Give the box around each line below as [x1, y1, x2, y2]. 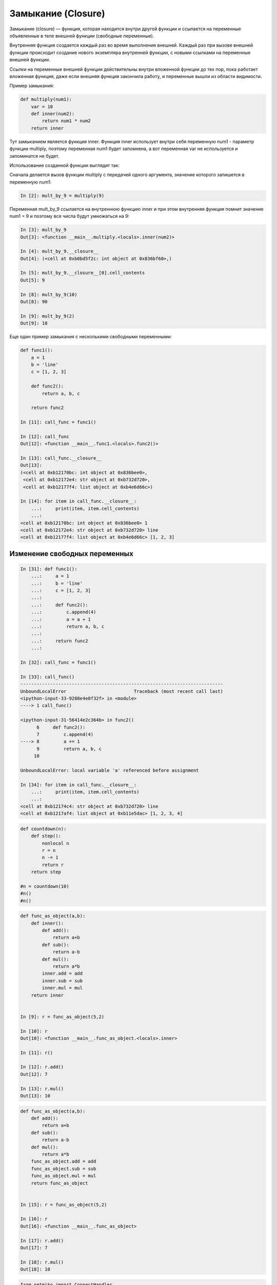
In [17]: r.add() [20, 1238, 64, 1243]
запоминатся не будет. [9, 153, 60, 159]
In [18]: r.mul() [20, 1259, 64, 1265]
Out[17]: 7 [20, 1245, 48, 1251]
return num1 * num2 [42, 118, 91, 124]
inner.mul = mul [42, 985, 83, 991]
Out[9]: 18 [20, 320, 48, 326]
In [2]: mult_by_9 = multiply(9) [20, 193, 105, 198]
